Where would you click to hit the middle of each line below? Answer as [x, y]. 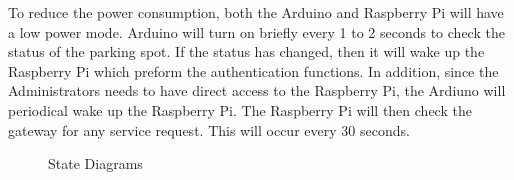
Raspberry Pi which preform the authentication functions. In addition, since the [253, 70]
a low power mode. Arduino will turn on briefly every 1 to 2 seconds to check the [256, 31]
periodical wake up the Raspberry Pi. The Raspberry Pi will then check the [240, 109]
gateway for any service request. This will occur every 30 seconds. [209, 129]
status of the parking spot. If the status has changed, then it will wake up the [246, 51]
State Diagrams [95, 163]
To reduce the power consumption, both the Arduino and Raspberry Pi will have [256, 12]
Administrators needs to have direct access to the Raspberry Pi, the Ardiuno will [257, 90]
